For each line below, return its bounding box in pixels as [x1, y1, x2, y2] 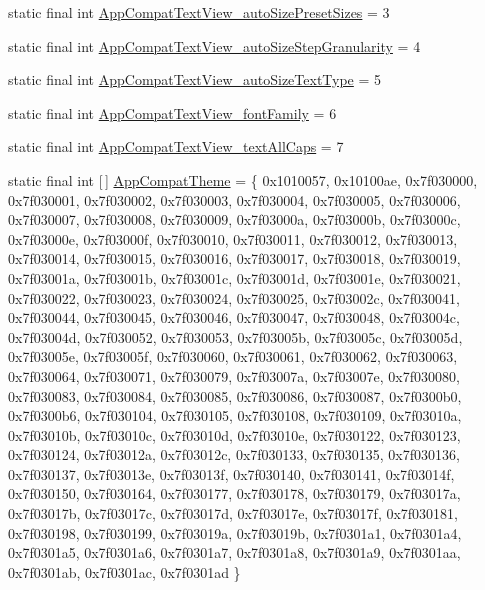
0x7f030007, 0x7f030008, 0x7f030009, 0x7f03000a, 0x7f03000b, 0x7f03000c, [8, 209, 461, 230]
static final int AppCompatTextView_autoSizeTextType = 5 [8, 69, 382, 90]
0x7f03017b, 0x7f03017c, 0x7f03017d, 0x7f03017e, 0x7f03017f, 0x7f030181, [8, 503, 459, 524]
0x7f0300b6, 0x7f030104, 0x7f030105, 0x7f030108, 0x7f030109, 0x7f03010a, [8, 405, 462, 426]
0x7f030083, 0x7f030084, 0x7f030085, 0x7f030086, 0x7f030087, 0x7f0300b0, [8, 385, 462, 406]
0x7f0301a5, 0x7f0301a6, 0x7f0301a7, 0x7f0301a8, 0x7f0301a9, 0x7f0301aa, [8, 542, 461, 563]
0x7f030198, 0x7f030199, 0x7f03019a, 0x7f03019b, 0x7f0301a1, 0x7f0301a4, [8, 522, 462, 543]
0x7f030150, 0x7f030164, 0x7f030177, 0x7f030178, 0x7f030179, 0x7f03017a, [8, 483, 461, 504]
